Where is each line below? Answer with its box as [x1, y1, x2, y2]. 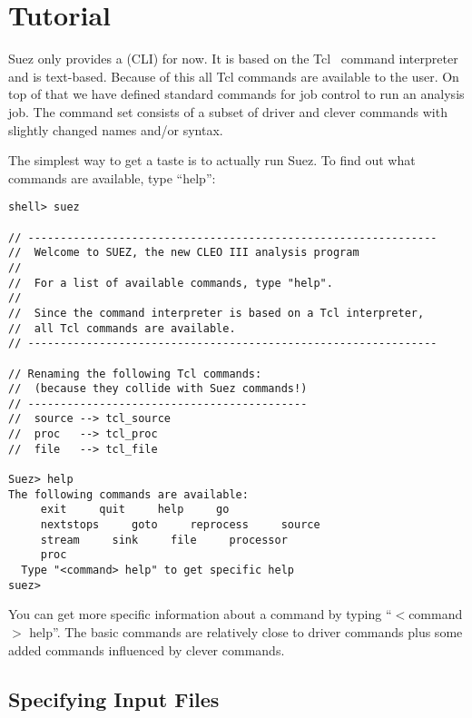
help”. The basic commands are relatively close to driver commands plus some [29, 622, 463, 641]
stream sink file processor [40, 533, 288, 546]
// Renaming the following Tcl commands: [8, 367, 262, 380]
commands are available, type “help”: [8, 168, 216, 187]
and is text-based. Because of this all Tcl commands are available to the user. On [8, 66, 459, 85]
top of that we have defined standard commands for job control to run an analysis [8, 84, 465, 103]
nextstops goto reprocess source [40, 518, 320, 532]
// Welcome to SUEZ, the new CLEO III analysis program [8, 246, 359, 260]
